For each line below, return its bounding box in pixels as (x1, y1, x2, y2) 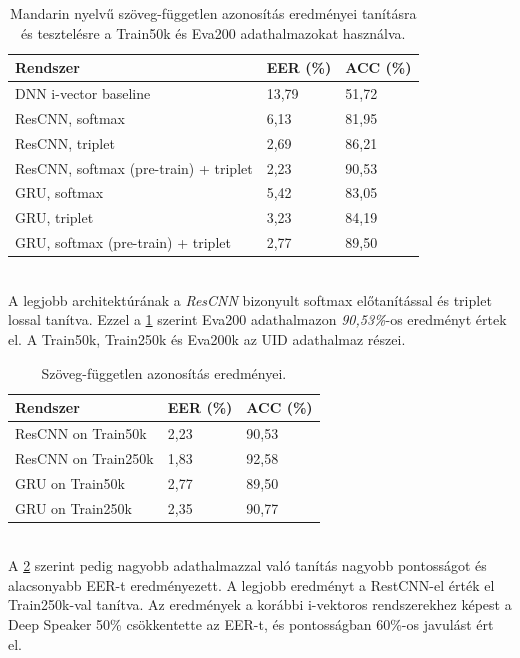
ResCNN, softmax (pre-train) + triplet (15, 157, 253, 178)
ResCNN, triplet (15, 132, 115, 153)
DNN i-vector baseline (15, 83, 151, 104)
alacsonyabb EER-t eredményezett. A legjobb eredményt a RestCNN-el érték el (8, 574, 495, 595)
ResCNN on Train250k (15, 447, 154, 468)
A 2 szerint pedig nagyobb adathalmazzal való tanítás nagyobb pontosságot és (8, 555, 487, 576)
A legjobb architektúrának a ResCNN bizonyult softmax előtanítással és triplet (8, 289, 492, 310)
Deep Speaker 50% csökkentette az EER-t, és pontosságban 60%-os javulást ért (8, 614, 494, 634)
